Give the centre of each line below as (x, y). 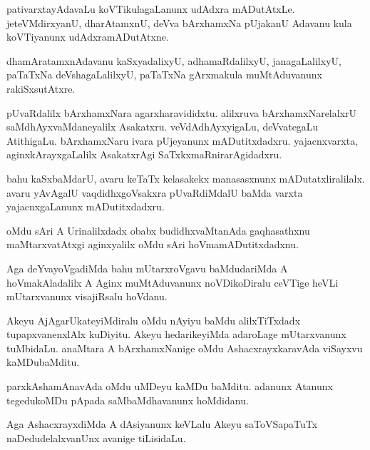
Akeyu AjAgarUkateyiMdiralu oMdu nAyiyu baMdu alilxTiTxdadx (154, 320)
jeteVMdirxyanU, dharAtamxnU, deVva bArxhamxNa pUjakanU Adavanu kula (179, 22)
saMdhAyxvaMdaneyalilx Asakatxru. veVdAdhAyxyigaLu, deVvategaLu (163, 127)
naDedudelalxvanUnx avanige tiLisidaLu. (96, 438)
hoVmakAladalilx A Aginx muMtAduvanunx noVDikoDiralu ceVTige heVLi (173, 282)
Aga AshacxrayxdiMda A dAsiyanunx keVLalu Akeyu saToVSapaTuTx (162, 424)
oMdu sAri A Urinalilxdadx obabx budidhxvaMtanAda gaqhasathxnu (158, 230)
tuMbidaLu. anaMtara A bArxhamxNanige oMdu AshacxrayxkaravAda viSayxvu (185, 348)
